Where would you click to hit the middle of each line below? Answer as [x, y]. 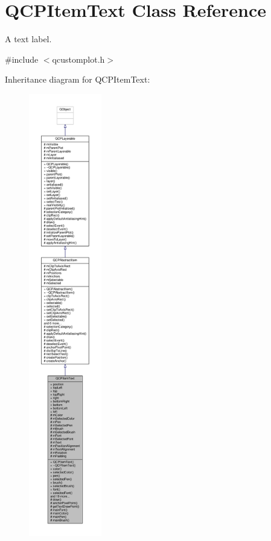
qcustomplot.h [78, 59]
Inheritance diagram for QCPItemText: [78, 79]
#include [22, 59]
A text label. [28, 39]
